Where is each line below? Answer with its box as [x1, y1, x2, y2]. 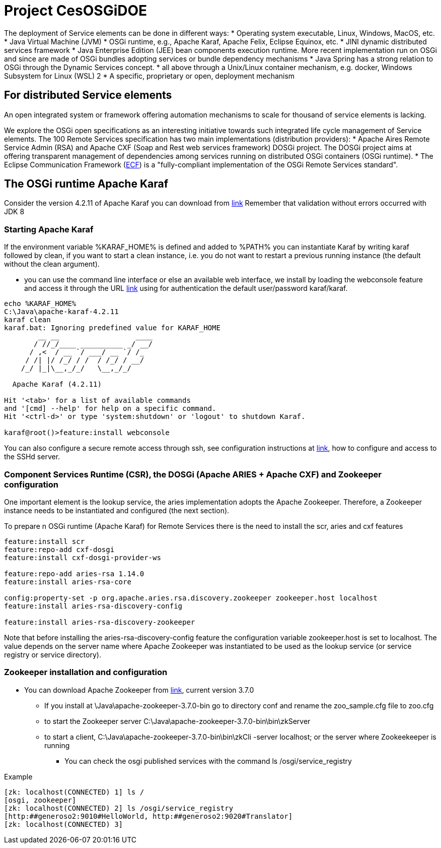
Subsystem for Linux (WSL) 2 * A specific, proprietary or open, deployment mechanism [4, 71, 295, 80]
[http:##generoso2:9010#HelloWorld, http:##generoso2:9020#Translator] [4, 812, 293, 820]
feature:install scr [4, 537, 85, 546]
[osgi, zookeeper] [4, 796, 77, 804]
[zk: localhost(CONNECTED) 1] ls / [4, 788, 144, 796]
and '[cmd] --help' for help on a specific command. [4, 404, 216, 413]
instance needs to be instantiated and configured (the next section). [4, 506, 230, 515]
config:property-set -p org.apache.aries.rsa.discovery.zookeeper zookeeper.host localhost [4, 593, 378, 602]
